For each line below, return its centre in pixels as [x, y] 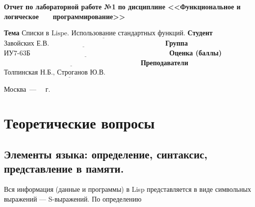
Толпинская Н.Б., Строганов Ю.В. [55, 73]
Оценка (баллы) [196, 52]
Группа [177, 43]
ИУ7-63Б [17, 53]
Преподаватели [164, 62]
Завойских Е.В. [27, 44]
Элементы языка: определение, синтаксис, [106, 154]
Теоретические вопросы [79, 123]
